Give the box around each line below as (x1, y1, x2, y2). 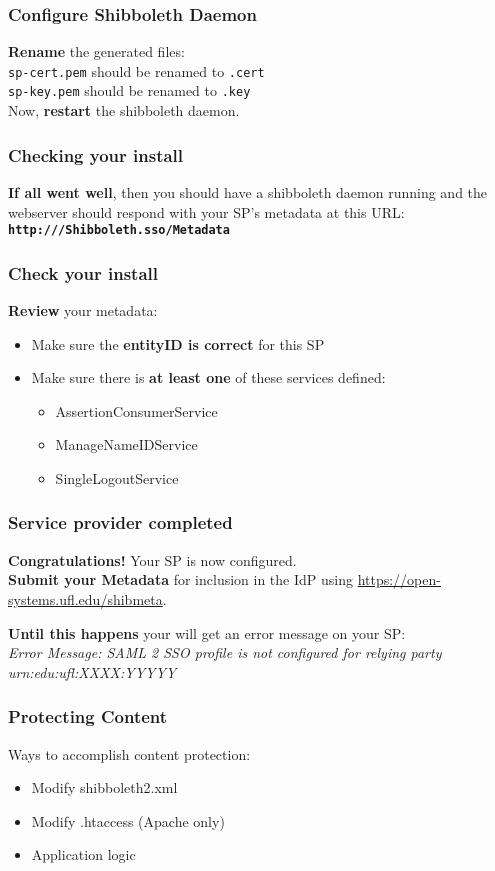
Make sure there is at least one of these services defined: (31, 367, 386, 388)
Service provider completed (8, 510, 233, 535)
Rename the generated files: (8, 41, 185, 62)
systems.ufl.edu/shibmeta (8, 588, 163, 609)
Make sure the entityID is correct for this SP (31, 333, 325, 354)
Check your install (8, 260, 158, 285)
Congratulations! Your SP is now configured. (8, 549, 297, 570)
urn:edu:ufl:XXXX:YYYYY (8, 661, 177, 682)
